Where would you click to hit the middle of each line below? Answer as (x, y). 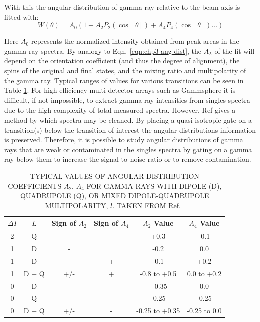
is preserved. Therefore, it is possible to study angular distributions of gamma (124, 139)
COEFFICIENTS (35, 186)
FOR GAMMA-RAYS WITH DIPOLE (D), (154, 186)
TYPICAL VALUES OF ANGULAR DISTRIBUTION (114, 176)
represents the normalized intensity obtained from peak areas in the (135, 41)
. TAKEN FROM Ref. (147, 205)
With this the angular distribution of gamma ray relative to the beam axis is (122, 7)
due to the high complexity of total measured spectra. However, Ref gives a (120, 110)
